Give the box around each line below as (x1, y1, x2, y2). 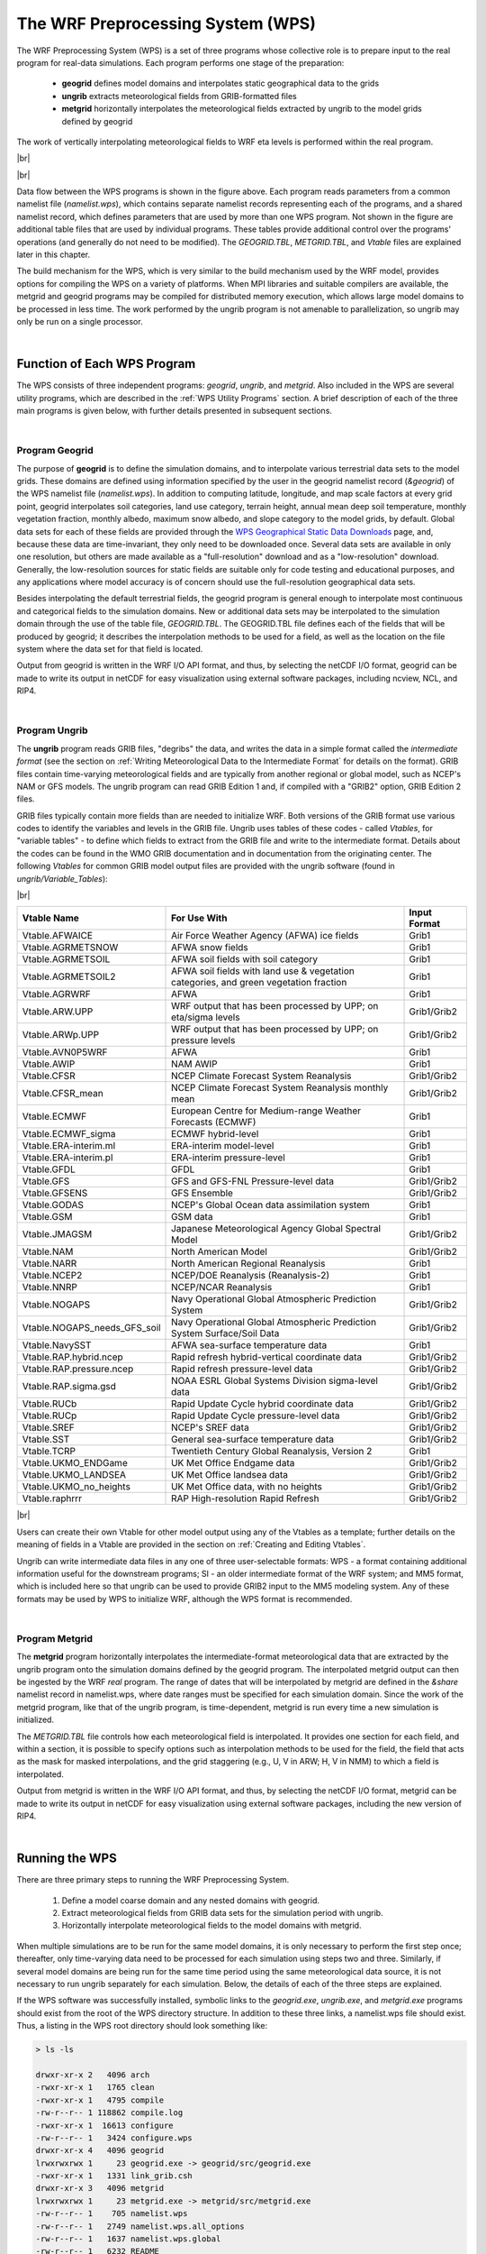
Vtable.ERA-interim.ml (22, 1140, 116, 1152)
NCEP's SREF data (171, 1421, 249, 1434)
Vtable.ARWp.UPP (22, 1029, 99, 1041)
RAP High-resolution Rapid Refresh (171, 1492, 319, 1505)
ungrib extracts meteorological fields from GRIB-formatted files (61, 90, 297, 101)
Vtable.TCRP (22, 1445, 76, 1458)
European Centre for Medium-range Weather (171, 1104, 362, 1117)
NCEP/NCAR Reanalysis (171, 1281, 273, 1294)
